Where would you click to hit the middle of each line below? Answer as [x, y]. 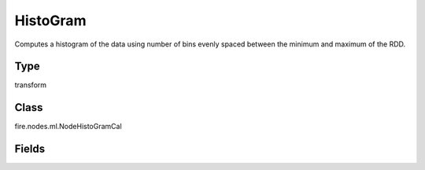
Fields [30, 149]
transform [31, 85]
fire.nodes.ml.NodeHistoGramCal [68, 127]
